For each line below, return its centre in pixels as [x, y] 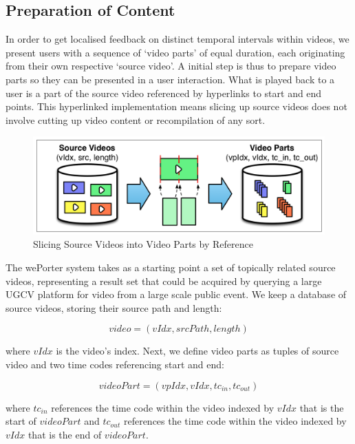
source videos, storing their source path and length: [114, 307]
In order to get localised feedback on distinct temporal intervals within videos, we [177, 39]
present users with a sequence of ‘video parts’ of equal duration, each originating [175, 52]
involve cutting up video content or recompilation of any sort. [136, 119]
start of [21, 421]
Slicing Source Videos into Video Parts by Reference [143, 244]
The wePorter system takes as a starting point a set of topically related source [171, 267]
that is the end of [65, 434]
